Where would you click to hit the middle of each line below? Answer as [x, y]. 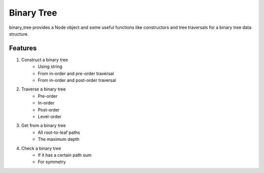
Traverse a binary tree [44, 89]
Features [23, 48]
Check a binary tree [41, 148]
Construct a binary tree [45, 60]
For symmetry [52, 162]
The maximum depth [59, 139]
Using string [50, 66]
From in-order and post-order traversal [77, 80]
